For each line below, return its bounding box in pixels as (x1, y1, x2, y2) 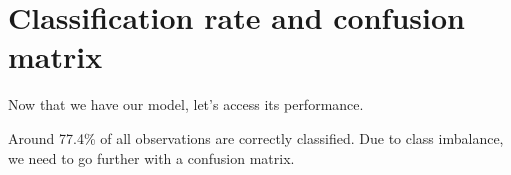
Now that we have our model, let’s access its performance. (8, 94, 364, 115)
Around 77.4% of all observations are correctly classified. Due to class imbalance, (8, 127, 504, 148)
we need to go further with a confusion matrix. (8, 147, 295, 168)
